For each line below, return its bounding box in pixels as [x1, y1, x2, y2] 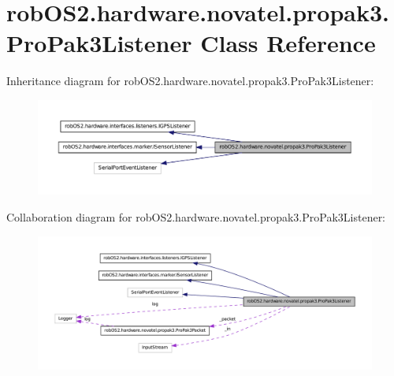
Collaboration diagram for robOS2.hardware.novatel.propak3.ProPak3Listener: [6, 208, 386, 225]
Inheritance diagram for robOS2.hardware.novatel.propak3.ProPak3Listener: [6, 73, 374, 89]
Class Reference [200, 27, 376, 59]
